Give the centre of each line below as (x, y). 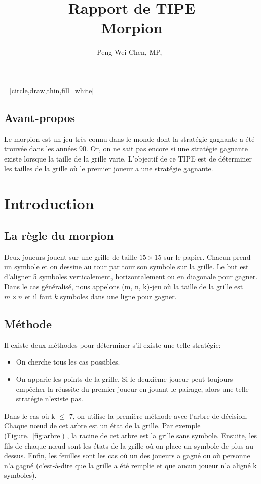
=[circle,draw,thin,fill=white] (49, 90)
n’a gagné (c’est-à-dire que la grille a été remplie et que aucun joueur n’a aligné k (130, 465)
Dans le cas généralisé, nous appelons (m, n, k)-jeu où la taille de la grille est (124, 286)
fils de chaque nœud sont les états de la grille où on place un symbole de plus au (129, 445)
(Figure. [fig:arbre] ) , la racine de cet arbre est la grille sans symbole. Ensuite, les (130, 435)
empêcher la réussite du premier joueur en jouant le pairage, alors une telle (132, 389)
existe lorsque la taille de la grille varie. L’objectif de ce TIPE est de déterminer (128, 158)
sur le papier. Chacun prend (207, 256)
